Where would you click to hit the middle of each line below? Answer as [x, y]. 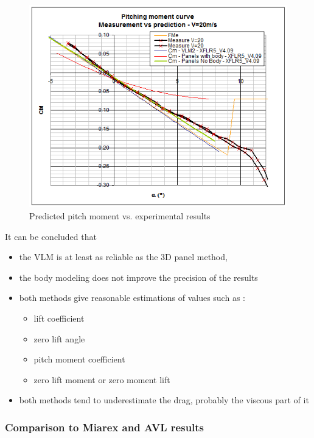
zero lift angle [59, 338]
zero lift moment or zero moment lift [102, 379]
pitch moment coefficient [79, 359]
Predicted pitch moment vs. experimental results [120, 215]
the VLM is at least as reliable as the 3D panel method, [123, 257]
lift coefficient [59, 318]
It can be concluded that [51, 236]
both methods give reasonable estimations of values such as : [132, 298]
